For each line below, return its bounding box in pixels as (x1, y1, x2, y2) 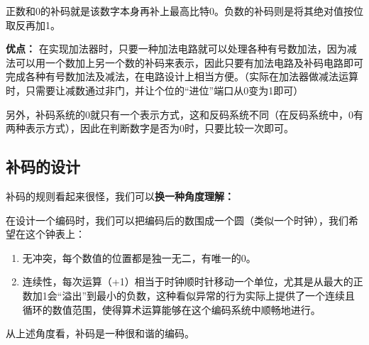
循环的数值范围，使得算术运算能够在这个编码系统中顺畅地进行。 (22, 302, 321, 317)
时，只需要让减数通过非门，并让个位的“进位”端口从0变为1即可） (6, 82, 304, 97)
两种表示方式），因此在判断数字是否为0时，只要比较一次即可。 (6, 121, 294, 136)
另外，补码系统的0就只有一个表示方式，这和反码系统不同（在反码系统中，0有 (6, 106, 363, 121)
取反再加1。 (6, 17, 60, 32)
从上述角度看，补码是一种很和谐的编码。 (6, 326, 194, 341)
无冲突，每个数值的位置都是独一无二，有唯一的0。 (22, 250, 256, 265)
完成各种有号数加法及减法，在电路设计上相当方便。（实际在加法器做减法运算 (6, 69, 358, 84)
